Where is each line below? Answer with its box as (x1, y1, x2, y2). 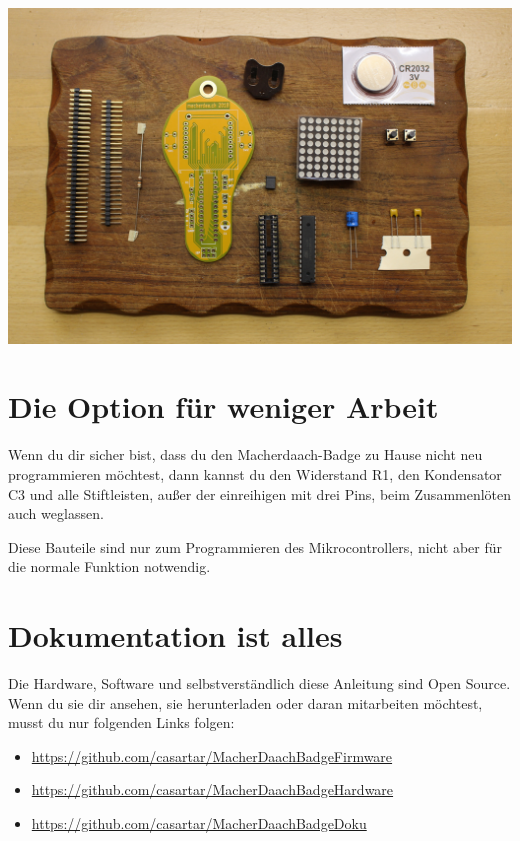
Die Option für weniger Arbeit (8, 386, 439, 427)
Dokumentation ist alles (8, 615, 343, 656)
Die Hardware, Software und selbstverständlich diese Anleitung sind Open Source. (8, 673, 511, 694)
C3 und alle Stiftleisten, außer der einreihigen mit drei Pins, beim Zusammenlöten (8, 483, 512, 504)
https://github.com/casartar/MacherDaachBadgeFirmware (31, 745, 393, 766)
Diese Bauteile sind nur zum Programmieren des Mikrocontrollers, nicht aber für (8, 536, 502, 557)
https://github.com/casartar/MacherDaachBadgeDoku (31, 813, 367, 834)
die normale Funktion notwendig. (8, 556, 211, 577)
